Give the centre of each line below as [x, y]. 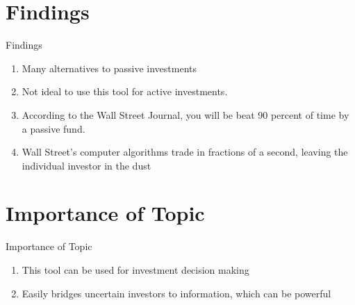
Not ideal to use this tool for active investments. [125, 91]
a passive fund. [53, 128]
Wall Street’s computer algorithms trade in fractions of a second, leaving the [185, 152]
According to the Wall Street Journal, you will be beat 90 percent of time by [185, 114]
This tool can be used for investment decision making [135, 270]
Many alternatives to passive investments [109, 68]
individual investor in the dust [86, 165]
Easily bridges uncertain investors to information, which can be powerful [176, 293]
